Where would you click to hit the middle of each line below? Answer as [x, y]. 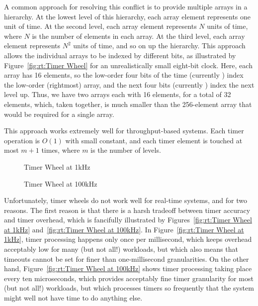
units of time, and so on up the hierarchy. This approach [159, 46]
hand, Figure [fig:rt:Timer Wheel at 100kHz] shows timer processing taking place [128, 268]
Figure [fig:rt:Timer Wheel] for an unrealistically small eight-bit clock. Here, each [128, 65]
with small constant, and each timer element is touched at [154, 140]
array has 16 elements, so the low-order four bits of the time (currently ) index [124, 75]
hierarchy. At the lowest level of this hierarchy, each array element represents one [128, 16]
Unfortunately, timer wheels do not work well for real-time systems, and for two [126, 200]
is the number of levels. [126, 150]
